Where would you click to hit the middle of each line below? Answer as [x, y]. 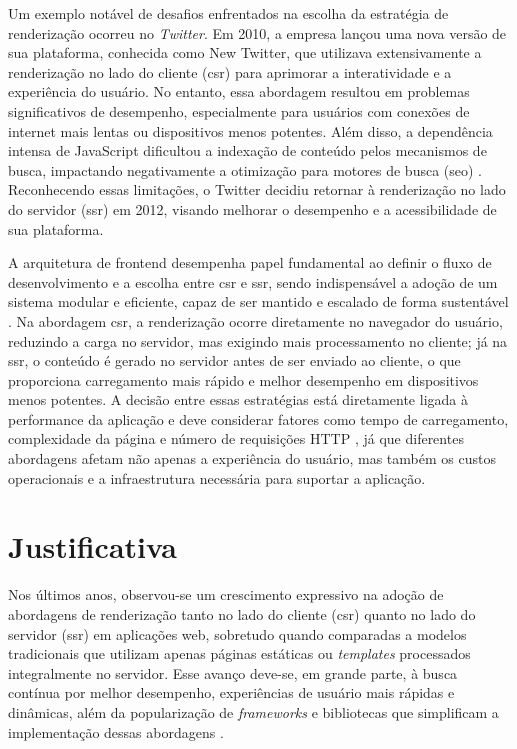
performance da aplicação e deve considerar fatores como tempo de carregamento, [258, 418]
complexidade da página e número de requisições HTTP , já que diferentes [236, 438]
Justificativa [92, 546]
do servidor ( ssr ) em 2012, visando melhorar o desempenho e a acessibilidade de [252, 208]
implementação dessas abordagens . [116, 731]
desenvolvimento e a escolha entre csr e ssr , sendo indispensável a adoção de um [253, 281]
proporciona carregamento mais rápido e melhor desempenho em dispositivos [243, 379]
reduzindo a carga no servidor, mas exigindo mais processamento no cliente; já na [258, 340]
